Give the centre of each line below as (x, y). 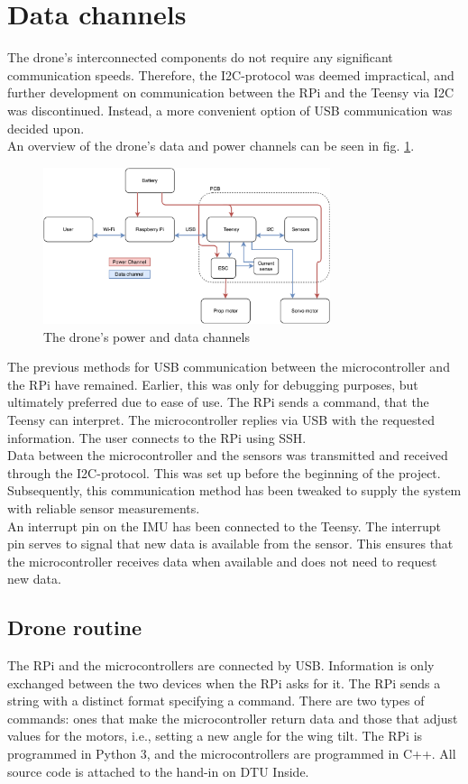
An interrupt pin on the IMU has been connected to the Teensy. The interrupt (224, 526)
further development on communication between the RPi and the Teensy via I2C (231, 92)
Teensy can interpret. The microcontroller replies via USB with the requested (221, 419)
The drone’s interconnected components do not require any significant (200, 57)
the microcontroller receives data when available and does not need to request (222, 561)
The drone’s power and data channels (147, 336)
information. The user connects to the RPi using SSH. (157, 437)
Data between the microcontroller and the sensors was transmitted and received (228, 455)
